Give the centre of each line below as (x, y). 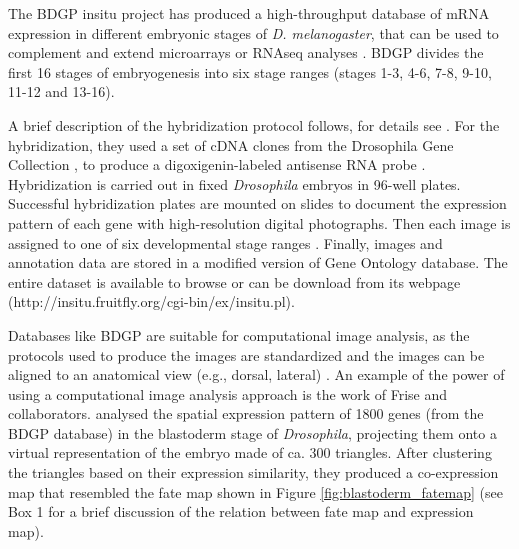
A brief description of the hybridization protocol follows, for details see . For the (254, 124)
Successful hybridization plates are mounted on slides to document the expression (257, 203)
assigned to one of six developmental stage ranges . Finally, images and (225, 242)
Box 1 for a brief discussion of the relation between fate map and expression (241, 511)
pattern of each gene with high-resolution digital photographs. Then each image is (259, 222)
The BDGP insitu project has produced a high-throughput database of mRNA (249, 13)
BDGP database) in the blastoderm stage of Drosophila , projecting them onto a (252, 432)
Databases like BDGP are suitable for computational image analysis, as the (239, 334)
